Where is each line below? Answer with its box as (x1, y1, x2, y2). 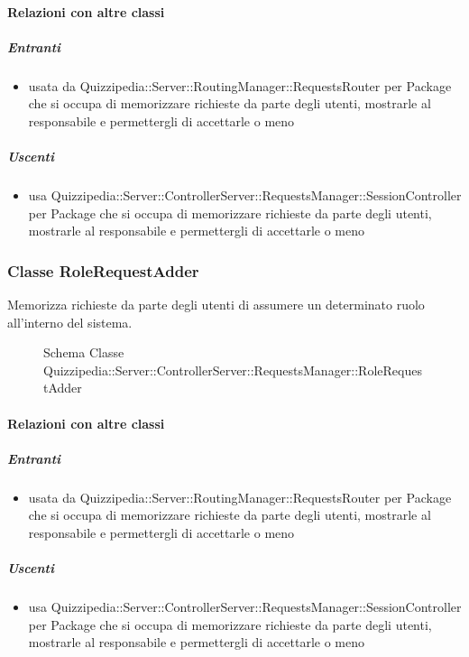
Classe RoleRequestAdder (7, 259, 199, 282)
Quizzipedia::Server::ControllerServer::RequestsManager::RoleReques (43, 360, 422, 379)
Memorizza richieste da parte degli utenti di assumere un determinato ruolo (7, 295, 425, 314)
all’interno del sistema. (7, 312, 133, 331)
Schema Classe (43, 343, 124, 362)
